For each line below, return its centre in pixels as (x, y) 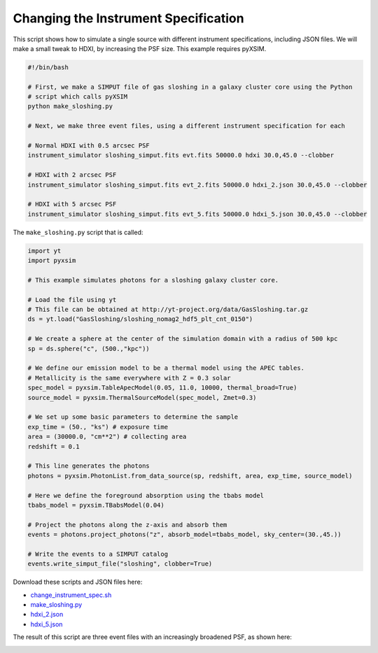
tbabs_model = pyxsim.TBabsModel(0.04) (96, 505)
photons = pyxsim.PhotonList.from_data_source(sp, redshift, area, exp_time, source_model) (190, 476)
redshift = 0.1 (54, 446)
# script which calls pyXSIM (78, 97)
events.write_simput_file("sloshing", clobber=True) (120, 564)
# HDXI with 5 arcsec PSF (72, 204)
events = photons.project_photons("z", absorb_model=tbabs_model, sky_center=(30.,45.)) (185, 534)
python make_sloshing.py (70, 106)
